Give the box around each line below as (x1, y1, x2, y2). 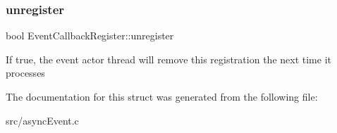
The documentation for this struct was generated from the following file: (6, 89, 318, 103)
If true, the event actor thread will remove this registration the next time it (6, 51, 331, 66)
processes (6, 65, 45, 80)
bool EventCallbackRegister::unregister (6, 28, 174, 43)
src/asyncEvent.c (6, 113, 79, 127)
